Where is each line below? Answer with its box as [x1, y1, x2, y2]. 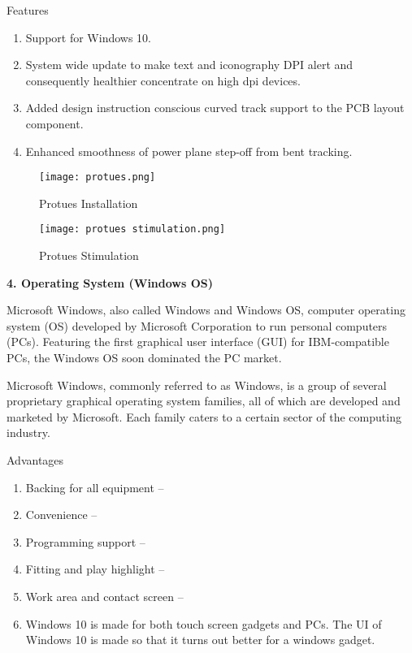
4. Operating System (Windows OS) [7, 274, 214, 291]
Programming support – [25, 533, 145, 550]
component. [25, 115, 84, 132]
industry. [7, 424, 50, 441]
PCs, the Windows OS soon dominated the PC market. [7, 349, 282, 366]
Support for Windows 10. [25, 28, 151, 45]
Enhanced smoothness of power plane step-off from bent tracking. [25, 142, 353, 159]
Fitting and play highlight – [25, 560, 165, 577]
